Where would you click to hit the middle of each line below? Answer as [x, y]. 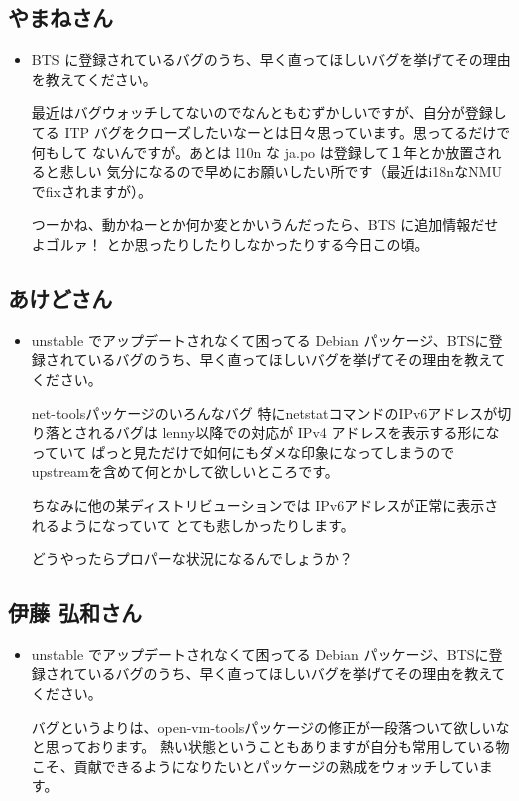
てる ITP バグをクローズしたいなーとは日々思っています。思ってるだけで [271, 131]
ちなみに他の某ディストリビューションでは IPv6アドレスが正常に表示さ [265, 504]
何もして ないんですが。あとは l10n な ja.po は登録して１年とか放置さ [259, 151]
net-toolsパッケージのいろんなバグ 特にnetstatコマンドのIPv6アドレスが [264, 412]
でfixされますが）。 [91, 190]
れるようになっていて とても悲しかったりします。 [193, 524]
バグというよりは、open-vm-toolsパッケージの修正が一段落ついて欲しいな [270, 726]
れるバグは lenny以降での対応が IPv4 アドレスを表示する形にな [293, 432]
